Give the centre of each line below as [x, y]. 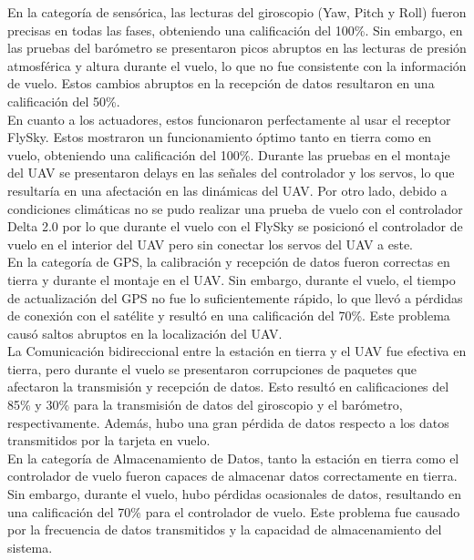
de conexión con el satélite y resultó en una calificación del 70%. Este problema [229, 316]
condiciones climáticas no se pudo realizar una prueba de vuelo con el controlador [235, 208]
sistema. [30, 547]
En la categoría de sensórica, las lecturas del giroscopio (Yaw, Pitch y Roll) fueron [237, 12]
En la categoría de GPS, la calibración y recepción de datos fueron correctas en [229, 262]
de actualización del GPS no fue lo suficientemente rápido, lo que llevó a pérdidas [235, 297]
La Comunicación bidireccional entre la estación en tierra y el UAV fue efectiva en [237, 351]
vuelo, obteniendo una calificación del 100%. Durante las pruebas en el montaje [229, 154]
